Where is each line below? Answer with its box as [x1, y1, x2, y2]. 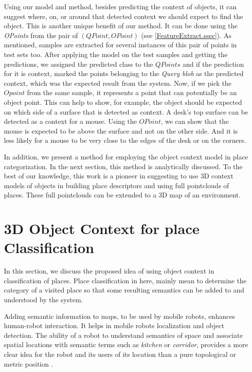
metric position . [4, 358, 53, 369]
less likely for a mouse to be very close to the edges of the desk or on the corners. [4, 135, 246, 145]
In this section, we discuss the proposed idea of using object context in [4, 266, 215, 276]
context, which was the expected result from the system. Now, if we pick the [4, 78, 232, 88]
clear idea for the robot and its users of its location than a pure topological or [4, 349, 236, 359]
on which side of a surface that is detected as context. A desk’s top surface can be [4, 106, 248, 117]
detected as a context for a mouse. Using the [4, 116, 137, 126]
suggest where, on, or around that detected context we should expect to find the [4, 11, 243, 21]
